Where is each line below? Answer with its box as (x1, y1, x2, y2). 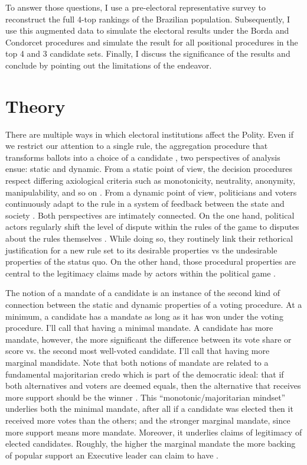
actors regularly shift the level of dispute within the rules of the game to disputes (5, 220, 299, 233)
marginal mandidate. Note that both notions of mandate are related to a (5, 356, 269, 368)
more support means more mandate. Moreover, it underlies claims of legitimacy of (5, 425, 302, 438)
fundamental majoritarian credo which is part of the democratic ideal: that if (5, 368, 284, 380)
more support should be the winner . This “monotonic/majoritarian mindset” (5, 391, 286, 403)
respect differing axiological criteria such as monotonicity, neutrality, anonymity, (5, 174, 295, 187)
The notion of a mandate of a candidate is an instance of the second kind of (5, 287, 280, 299)
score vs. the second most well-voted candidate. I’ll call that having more (5, 344, 270, 357)
